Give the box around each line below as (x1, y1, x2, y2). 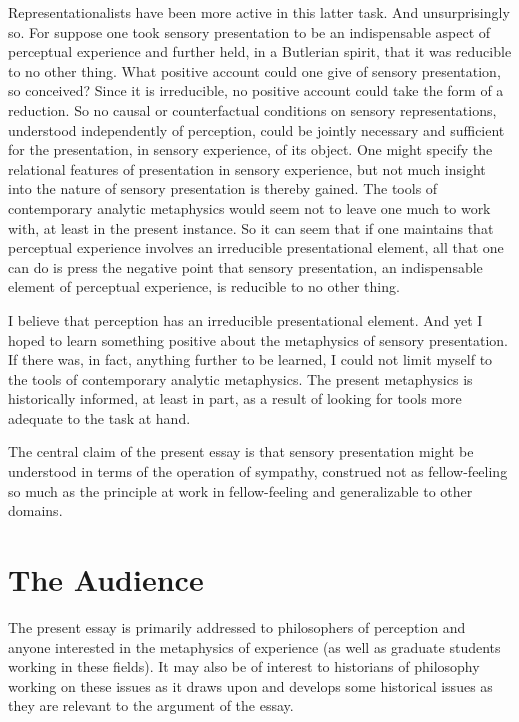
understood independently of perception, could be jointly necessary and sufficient (8, 119, 505, 140)
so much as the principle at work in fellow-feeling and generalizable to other (8, 480, 473, 501)
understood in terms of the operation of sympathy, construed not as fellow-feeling (8, 461, 508, 482)
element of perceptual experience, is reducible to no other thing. (8, 276, 400, 297)
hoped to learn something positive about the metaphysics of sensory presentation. (8, 329, 508, 350)
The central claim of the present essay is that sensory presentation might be (8, 441, 474, 462)
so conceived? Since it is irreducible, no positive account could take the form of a (8, 80, 504, 101)
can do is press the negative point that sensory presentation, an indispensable (8, 256, 483, 277)
